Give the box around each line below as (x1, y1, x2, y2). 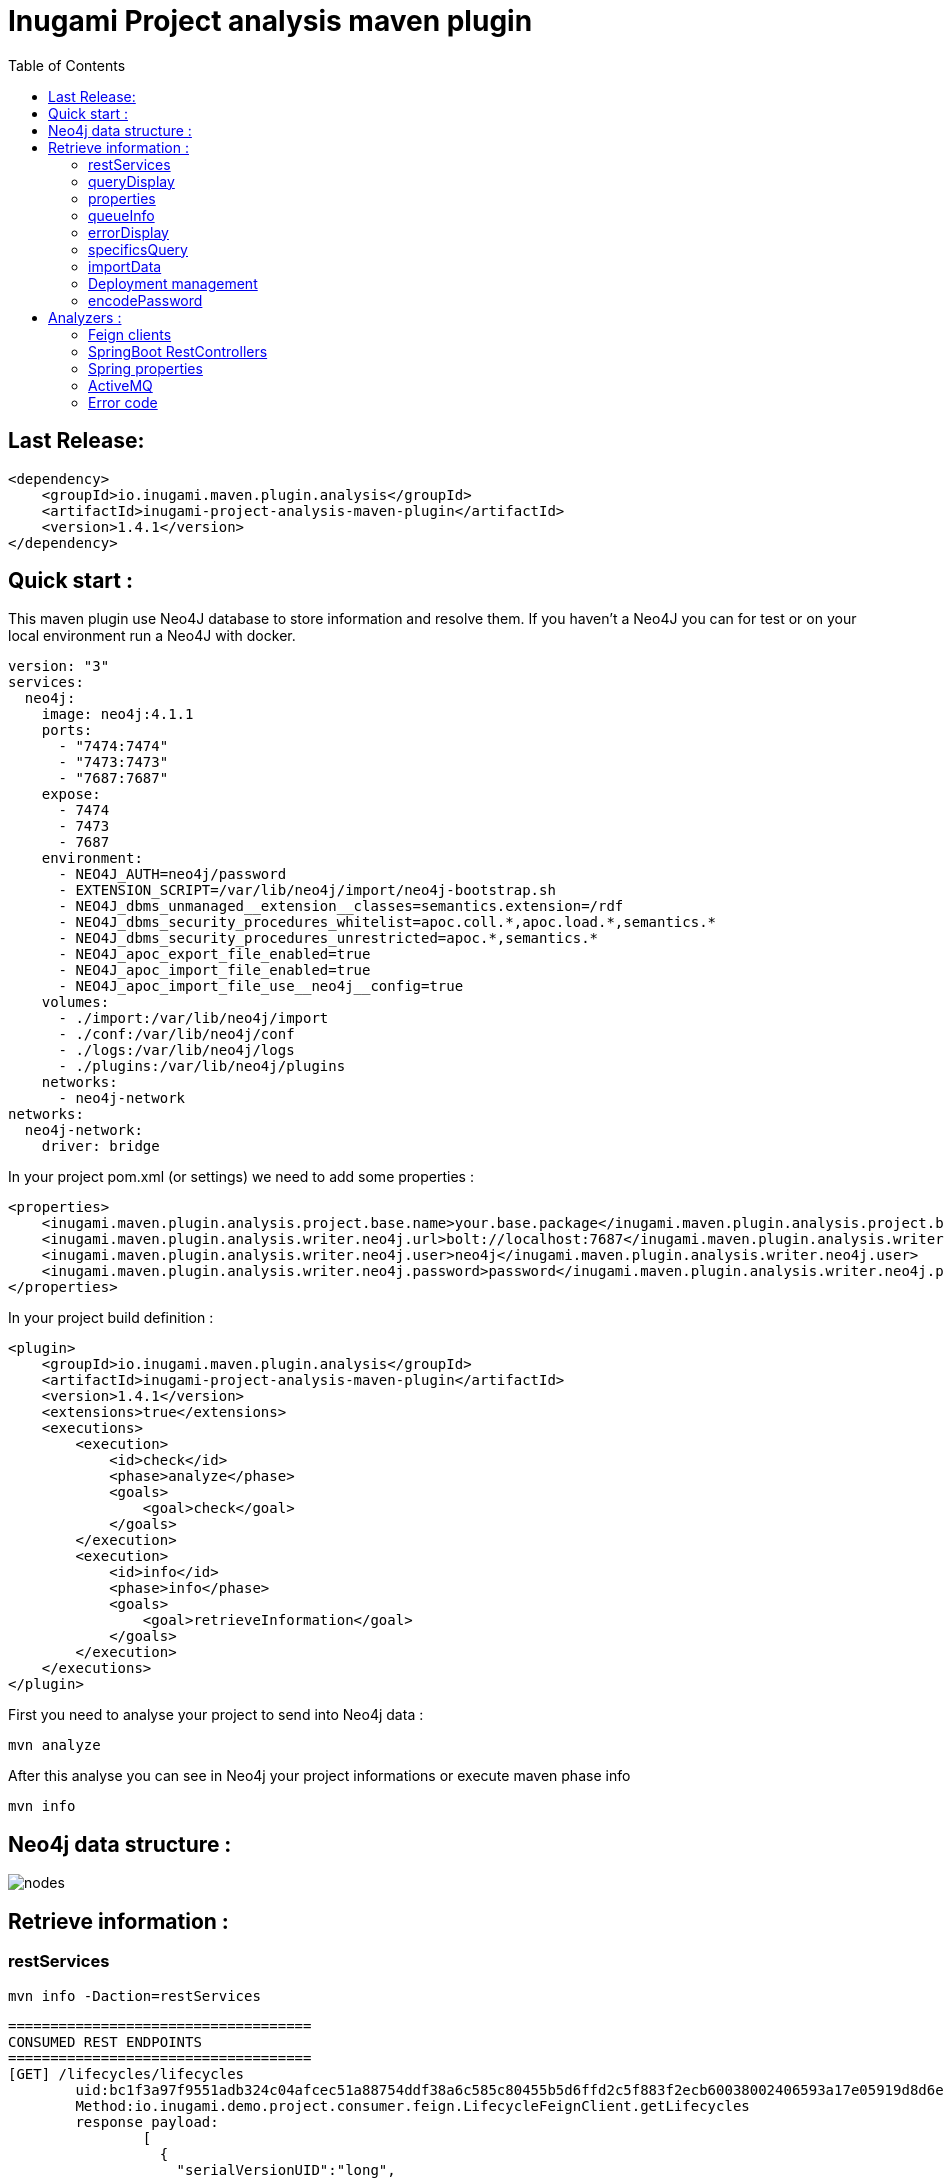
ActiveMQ (88, 376, 153, 394)
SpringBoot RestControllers (88, 342, 268, 360)
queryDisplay (88, 172, 175, 190)
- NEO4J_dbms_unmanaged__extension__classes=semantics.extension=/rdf (58, 898, 624, 915)
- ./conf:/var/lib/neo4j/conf (58, 1026, 295, 1043)
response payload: (75, 2113, 219, 2130)
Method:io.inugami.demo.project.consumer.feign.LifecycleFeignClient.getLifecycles (75, 2097, 750, 2114)
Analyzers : (48, 308, 122, 326)
